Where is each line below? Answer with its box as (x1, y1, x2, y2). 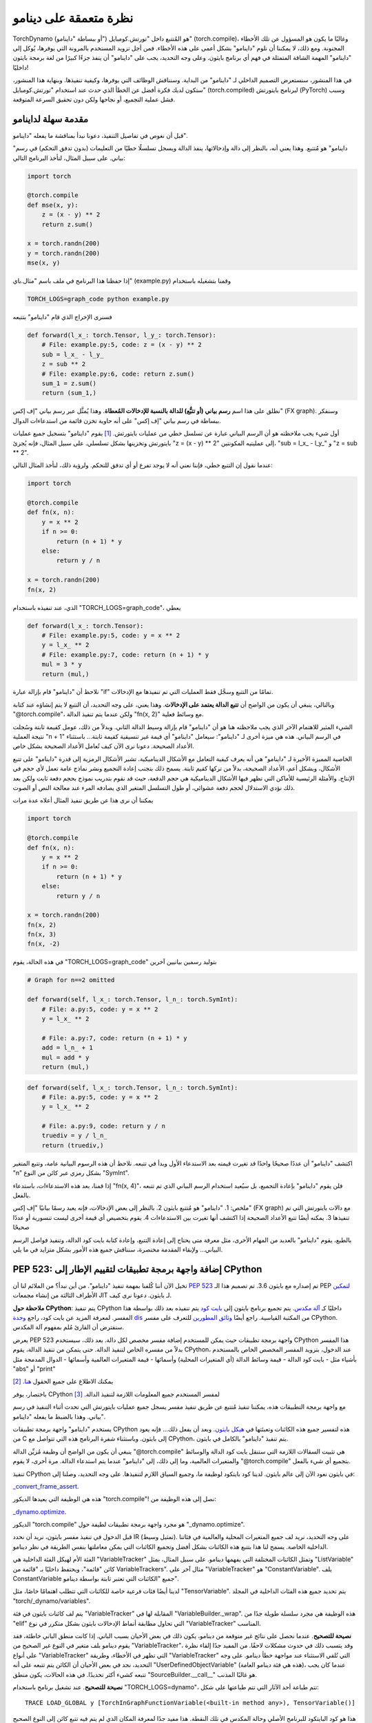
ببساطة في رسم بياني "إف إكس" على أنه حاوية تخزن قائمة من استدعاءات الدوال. (12, 416, 222, 425)
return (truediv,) (41, 1141, 104, 1149)
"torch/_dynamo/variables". (12, 1596, 91, 1605)
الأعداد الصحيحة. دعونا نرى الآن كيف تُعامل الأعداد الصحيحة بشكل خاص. (12, 742, 194, 751)
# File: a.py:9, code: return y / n (41, 1122, 165, 1130)
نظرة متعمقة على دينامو (12, 10, 134, 26)
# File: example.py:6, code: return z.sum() (41, 369, 195, 378)
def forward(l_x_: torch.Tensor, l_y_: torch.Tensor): (27, 332, 216, 339)
